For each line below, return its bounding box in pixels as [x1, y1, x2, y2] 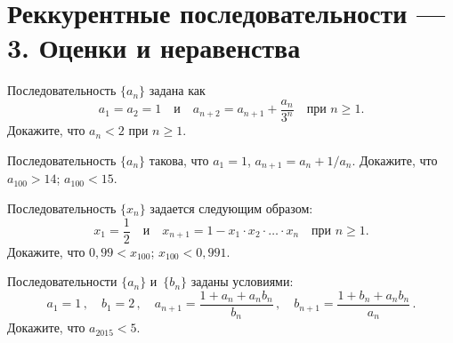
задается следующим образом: [150, 198, 313, 217]
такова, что [149, 150, 209, 169]
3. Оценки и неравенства [7, 29, 301, 66]
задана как [149, 81, 206, 100]
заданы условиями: [190, 272, 294, 291]
